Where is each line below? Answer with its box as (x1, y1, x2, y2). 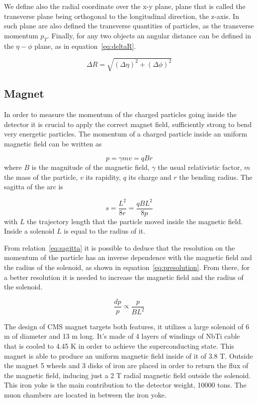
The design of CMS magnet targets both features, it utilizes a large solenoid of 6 (4, 321, 250, 331)
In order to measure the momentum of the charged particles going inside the (4, 109, 237, 119)
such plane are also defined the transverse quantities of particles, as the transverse (4, 20, 254, 31)
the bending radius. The (179, 171, 253, 182)
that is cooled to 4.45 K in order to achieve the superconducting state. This (4, 341, 234, 351)
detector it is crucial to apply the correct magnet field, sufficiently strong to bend (4, 119, 252, 129)
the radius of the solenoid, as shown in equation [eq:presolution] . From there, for (4, 262, 250, 272)
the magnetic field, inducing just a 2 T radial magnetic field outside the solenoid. (4, 370, 251, 380)
